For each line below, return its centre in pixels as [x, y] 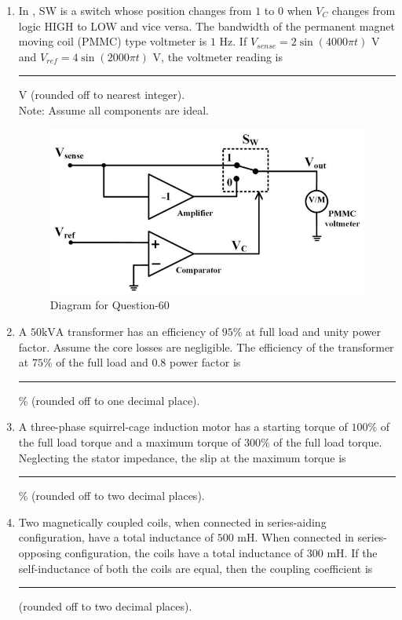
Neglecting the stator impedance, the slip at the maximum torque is [182, 457]
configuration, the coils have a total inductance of [184, 552]
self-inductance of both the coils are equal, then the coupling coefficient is [196, 568]
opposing [40, 552]
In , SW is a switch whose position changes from [135, 10]
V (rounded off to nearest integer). [102, 95]
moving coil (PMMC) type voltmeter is [113, 41]
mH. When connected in [296, 537]
